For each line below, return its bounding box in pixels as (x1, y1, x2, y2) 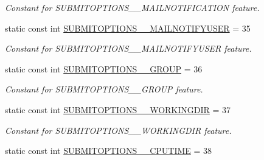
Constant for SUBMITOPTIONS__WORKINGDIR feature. (5, 123, 232, 136)
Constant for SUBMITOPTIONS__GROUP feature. (5, 83, 203, 96)
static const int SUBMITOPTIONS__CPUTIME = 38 (5, 144, 212, 157)
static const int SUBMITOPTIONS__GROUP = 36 (5, 62, 203, 75)
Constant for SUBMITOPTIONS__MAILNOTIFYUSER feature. (5, 42, 252, 55)
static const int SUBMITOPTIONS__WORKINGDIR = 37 (5, 103, 231, 116)
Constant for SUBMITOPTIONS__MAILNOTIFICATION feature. (5, 1, 260, 13)
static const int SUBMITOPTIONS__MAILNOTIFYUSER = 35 (5, 21, 251, 34)
